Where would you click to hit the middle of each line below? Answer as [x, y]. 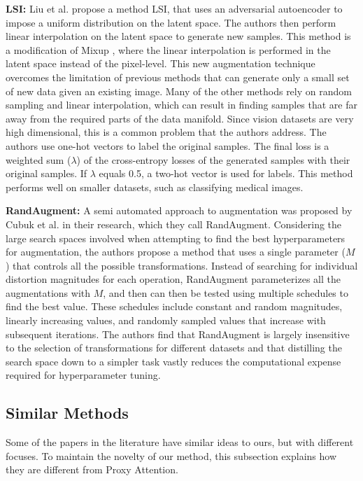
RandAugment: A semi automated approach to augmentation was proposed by [179, 210]
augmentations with [48, 292]
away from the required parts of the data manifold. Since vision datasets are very [180, 118]
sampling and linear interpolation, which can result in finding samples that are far [182, 105]
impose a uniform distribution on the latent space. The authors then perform [171, 22]
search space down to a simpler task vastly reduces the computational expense [173, 361]
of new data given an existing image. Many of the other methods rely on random [179, 91]
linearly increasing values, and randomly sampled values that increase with [166, 320]
